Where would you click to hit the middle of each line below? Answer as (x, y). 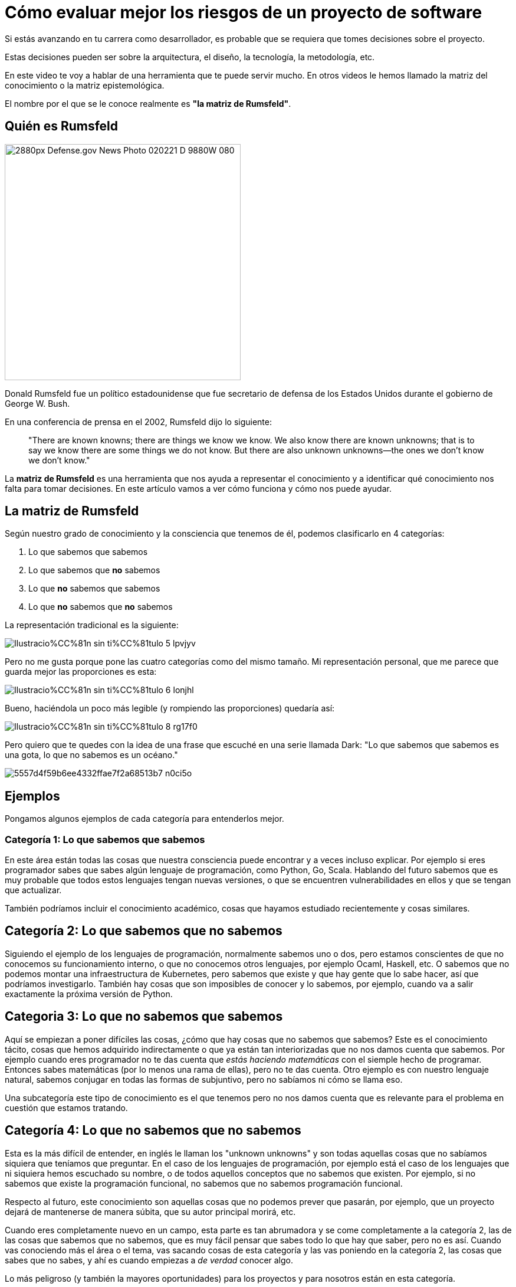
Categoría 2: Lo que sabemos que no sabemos (144, 931)
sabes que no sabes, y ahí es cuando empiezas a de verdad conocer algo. (149, 1260)
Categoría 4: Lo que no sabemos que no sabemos (153, 1131)
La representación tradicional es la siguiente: (92, 625)
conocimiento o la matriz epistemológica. (85, 85)
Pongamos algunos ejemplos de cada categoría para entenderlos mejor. (144, 819)
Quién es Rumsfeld (62, 126)
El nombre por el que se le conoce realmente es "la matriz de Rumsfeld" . (148, 103)
